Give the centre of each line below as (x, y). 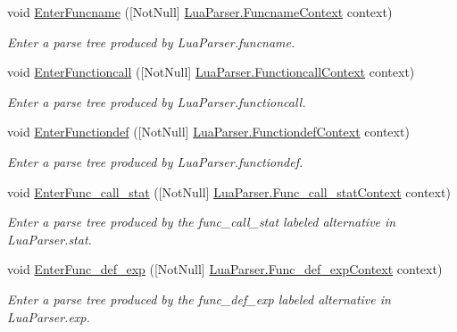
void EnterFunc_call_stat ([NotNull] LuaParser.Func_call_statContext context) (229, 191)
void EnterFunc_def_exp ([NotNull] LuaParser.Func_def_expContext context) (225, 269)
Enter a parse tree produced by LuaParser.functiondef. (155, 161)
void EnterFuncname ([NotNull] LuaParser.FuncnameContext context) (200, 12)
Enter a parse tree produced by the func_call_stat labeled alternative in (202, 222)
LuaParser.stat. (50, 239)
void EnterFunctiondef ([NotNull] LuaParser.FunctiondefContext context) (208, 132)
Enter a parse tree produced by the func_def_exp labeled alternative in (199, 299)
